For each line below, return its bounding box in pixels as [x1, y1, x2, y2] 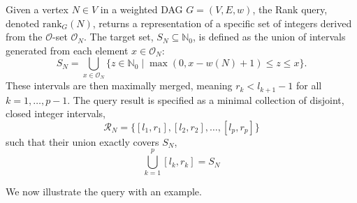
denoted [6, 15, 40, 30]
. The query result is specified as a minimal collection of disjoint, [67, 92, 344, 107]
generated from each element [6, 43, 129, 57]
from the [6, 29, 43, 44]
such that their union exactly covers [6, 134, 159, 149]
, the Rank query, [252, 2, 328, 16]
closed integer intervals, [6, 106, 105, 121]
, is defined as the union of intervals [193, 29, 346, 44]
